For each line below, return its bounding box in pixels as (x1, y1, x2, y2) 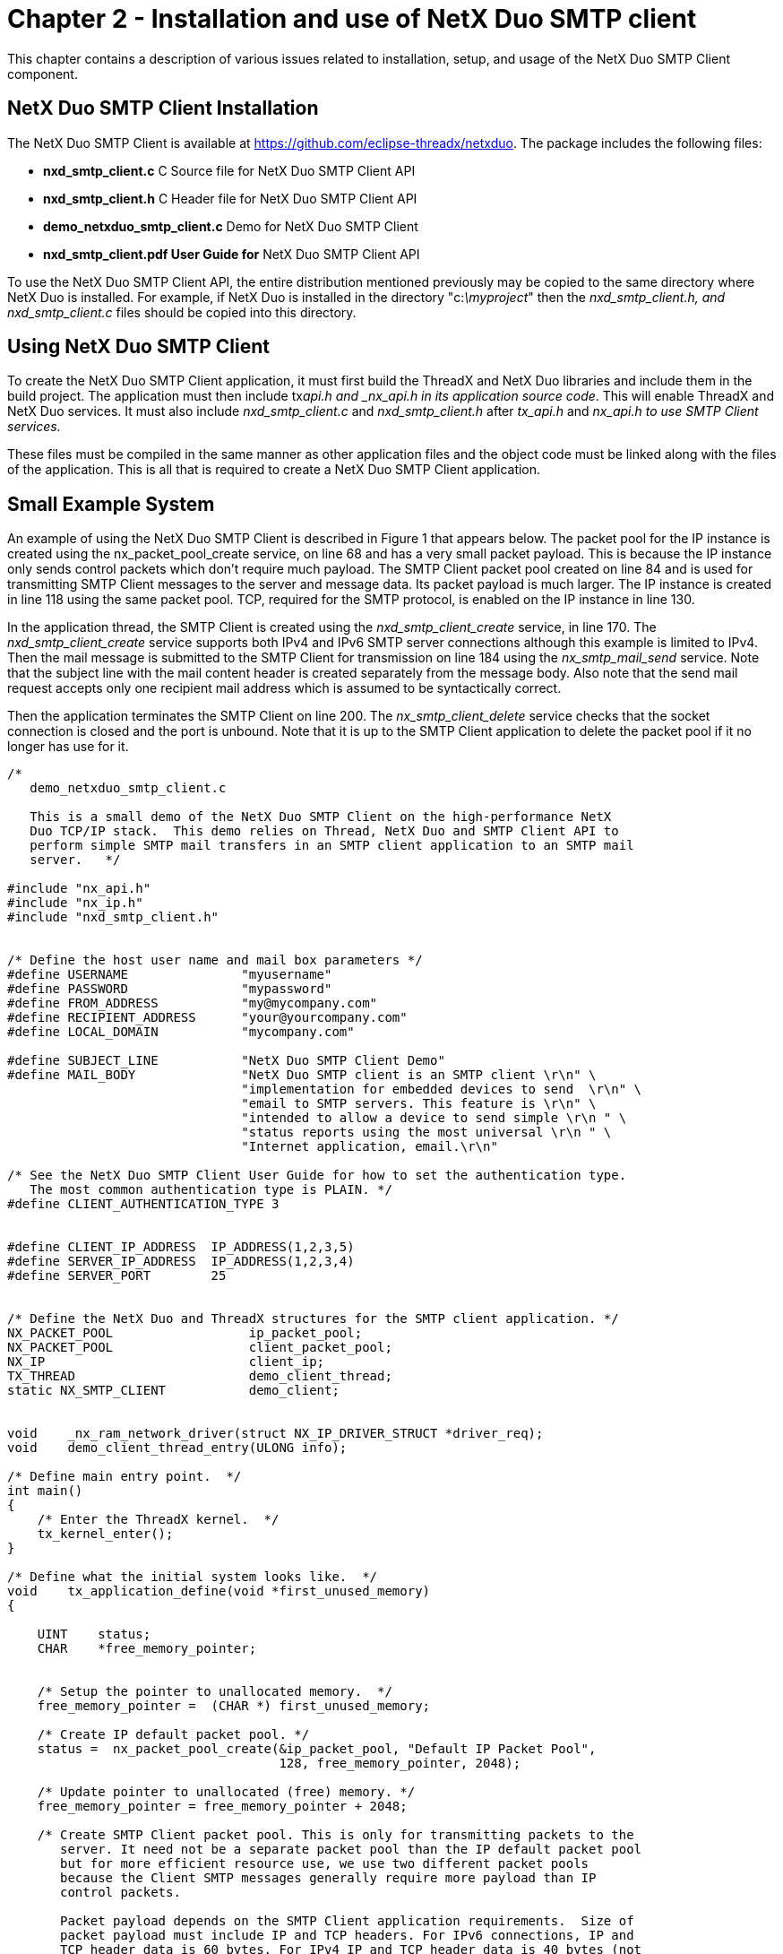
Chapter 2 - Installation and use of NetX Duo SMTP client (7, 4, 697, 34)
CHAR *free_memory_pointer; (37, 1641, 257, 1656)
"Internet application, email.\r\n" (241, 1139, 498, 1154)
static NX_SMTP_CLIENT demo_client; (7, 1383, 340, 1398)
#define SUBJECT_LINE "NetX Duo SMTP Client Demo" (7, 1053, 445, 1068)
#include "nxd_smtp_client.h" (7, 910, 219, 925)
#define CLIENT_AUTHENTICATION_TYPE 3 (7, 1197, 280, 1212)
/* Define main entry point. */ (7, 1469, 242, 1484)
